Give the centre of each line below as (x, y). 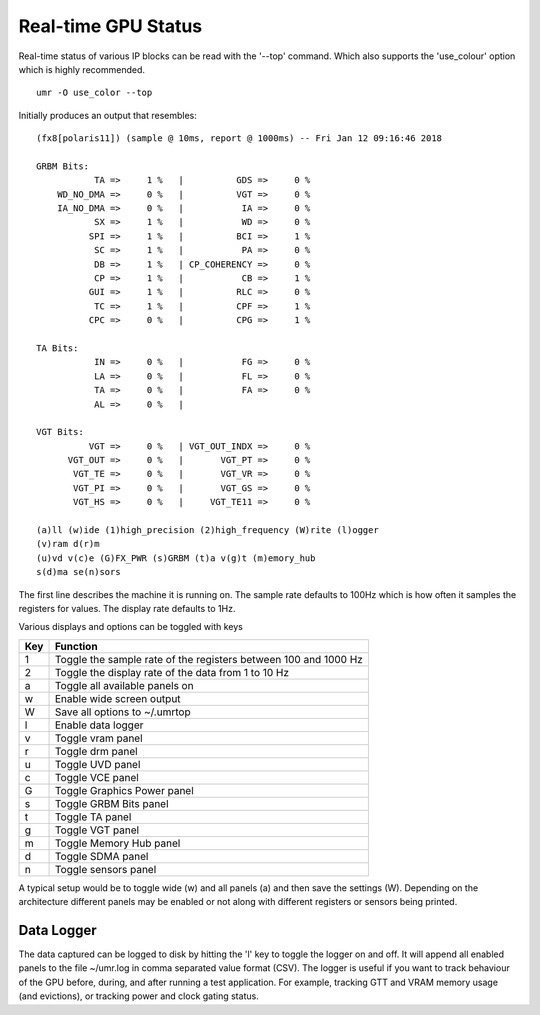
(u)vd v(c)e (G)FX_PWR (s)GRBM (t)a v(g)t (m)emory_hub (176, 558)
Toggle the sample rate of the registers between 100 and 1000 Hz (209, 659)
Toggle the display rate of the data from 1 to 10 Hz (172, 672)
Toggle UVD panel (97, 764)
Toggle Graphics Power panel (124, 790)
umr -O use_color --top (94, 93)
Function (76, 646)
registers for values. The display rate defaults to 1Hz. (127, 608)
